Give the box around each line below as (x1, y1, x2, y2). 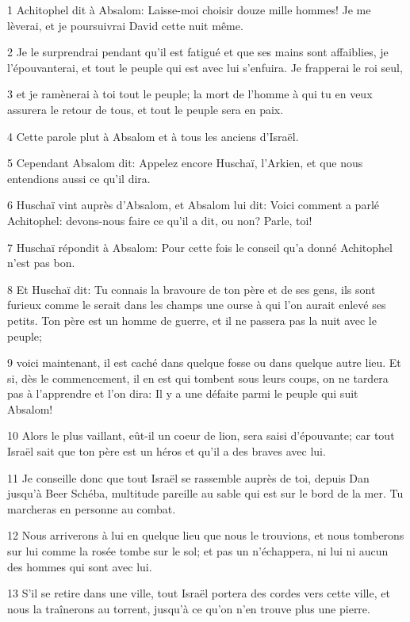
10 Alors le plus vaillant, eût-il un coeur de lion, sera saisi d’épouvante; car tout (7, 427, 395, 444)
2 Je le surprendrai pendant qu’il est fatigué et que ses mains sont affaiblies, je (7, 44, 389, 60)
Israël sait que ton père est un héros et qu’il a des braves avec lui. (7, 443, 326, 460)
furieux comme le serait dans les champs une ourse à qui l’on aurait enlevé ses (7, 296, 386, 313)
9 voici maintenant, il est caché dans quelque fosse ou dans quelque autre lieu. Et (7, 354, 401, 371)
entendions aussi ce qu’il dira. (7, 170, 151, 186)
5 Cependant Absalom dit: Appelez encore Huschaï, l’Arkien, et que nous (7, 155, 363, 171)
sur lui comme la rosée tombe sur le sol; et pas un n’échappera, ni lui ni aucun (7, 543, 389, 559)
